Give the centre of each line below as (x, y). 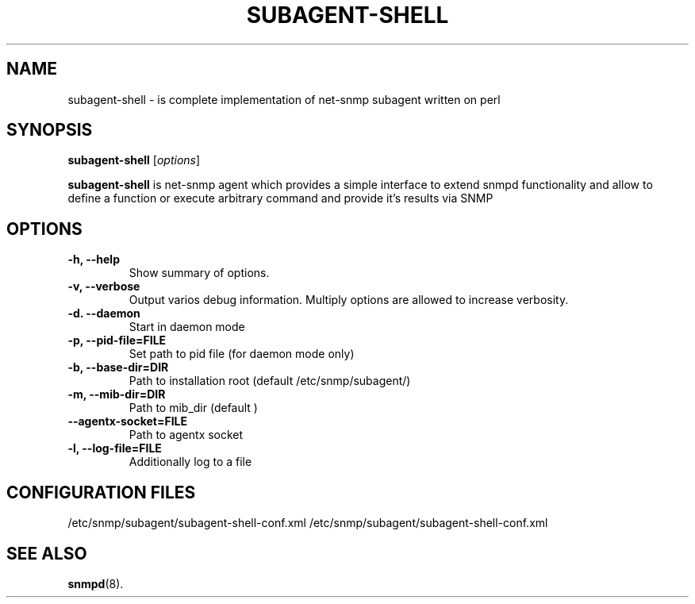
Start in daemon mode (187, 327)
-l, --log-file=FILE (115, 448)
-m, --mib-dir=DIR (117, 394)
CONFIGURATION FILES (101, 492)
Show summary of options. (199, 273)
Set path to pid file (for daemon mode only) (242, 354)
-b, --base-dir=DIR (118, 367)
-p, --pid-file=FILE (117, 340)
